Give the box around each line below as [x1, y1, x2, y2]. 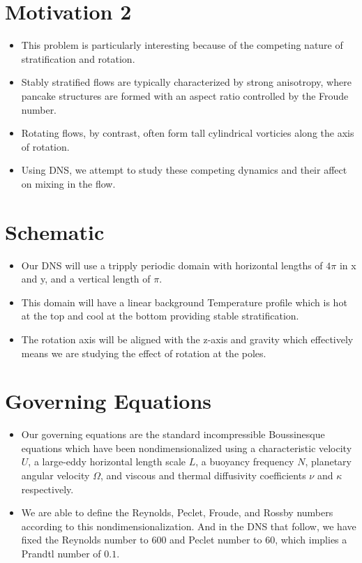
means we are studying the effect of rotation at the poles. [21, 345, 266, 360]
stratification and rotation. [21, 51, 135, 66]
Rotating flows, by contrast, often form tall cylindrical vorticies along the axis [21, 126, 354, 140]
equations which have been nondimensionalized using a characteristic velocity [21, 440, 352, 455]
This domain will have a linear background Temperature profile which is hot [21, 294, 347, 309]
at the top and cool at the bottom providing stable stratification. [21, 308, 299, 323]
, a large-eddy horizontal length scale [28, 454, 186, 469]
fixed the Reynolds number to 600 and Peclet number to [21, 532, 262, 547]
